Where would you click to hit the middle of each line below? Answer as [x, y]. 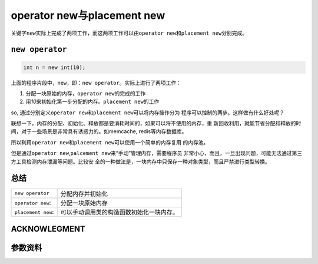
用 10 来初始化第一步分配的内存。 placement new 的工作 [92, 102]
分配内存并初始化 [84, 193]
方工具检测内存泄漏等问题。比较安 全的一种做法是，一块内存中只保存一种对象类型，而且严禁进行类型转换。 [140, 161]
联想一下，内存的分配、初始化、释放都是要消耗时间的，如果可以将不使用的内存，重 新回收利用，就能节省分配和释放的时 [156, 123]
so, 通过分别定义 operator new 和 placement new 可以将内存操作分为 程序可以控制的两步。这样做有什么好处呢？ [148, 113]
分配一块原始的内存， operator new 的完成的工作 [86, 93]
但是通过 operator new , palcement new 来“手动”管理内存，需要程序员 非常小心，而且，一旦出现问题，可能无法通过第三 [157, 153]
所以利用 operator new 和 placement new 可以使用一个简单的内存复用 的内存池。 [110, 142]
